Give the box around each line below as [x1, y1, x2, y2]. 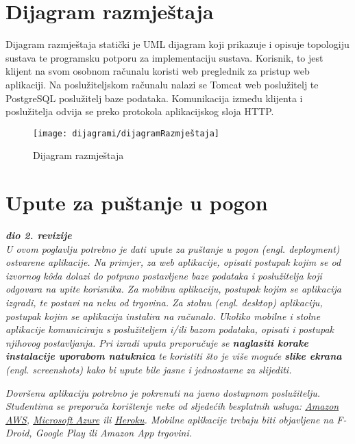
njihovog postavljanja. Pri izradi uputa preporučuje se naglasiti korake [5, 335, 308, 349]
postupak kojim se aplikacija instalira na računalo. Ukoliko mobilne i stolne [5, 308, 321, 323]
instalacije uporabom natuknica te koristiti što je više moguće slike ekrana [5, 349, 342, 363]
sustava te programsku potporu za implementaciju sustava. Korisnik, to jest [5, 50, 323, 64]
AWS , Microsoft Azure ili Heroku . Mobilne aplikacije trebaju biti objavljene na [5, 412, 334, 426]
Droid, [5, 425, 32, 440]
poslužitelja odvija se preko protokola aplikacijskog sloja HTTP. [5, 104, 274, 119]
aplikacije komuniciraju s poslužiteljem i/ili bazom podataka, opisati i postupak [5, 322, 334, 336]
